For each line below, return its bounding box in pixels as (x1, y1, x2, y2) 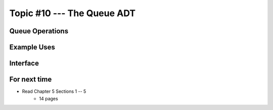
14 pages (39, 95, 58, 101)
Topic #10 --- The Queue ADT (9, 8, 136, 19)
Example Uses (9, 43, 56, 51)
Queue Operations (9, 27, 68, 35)
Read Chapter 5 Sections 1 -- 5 (22, 88, 86, 94)
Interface (9, 59, 39, 68)
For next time (9, 75, 52, 84)
